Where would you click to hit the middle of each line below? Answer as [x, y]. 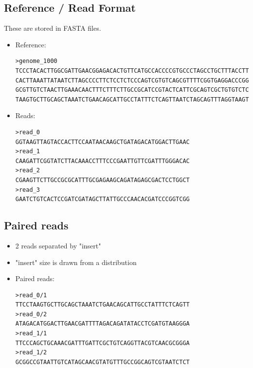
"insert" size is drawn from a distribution [76, 262]
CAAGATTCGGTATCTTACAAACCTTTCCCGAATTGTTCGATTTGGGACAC [102, 161]
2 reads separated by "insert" [58, 245]
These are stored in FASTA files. [53, 28]
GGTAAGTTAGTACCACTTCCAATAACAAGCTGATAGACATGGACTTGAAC [102, 142]
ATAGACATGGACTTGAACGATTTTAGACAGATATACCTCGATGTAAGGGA [102, 324]
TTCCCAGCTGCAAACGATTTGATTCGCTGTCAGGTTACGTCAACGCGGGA [102, 343]
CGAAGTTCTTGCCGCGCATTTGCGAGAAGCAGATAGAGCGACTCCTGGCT [102, 180]
